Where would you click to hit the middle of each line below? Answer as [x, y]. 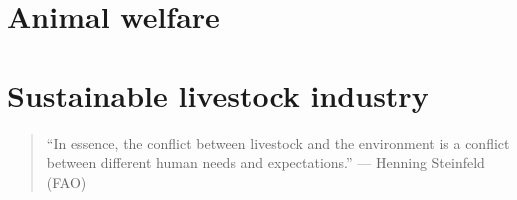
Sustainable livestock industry [218, 94]
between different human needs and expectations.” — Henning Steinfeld [265, 162]
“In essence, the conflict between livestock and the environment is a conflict [278, 142]
